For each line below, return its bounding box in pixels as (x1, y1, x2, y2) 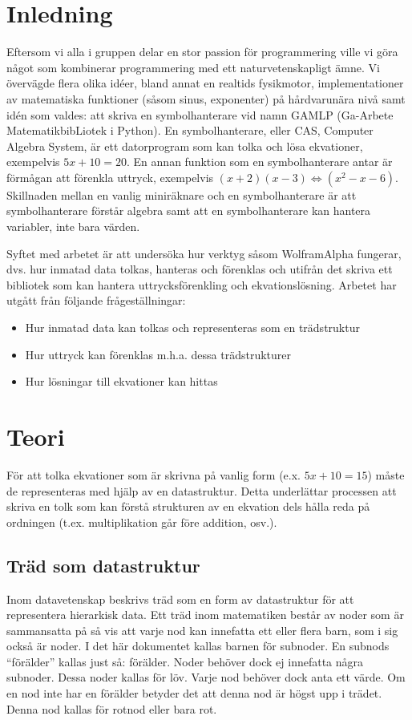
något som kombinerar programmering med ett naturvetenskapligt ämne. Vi (6, 59, 380, 75)
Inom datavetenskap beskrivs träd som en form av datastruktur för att (6, 590, 354, 607)
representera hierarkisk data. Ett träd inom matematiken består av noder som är (6, 606, 404, 623)
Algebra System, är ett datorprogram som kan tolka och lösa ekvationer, (6, 137, 363, 154)
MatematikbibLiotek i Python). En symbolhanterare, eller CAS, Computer (6, 122, 374, 139)
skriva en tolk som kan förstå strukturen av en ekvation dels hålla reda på (6, 498, 370, 515)
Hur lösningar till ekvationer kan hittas (25, 373, 218, 390)
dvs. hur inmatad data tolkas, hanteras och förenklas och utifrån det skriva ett (6, 261, 393, 277)
